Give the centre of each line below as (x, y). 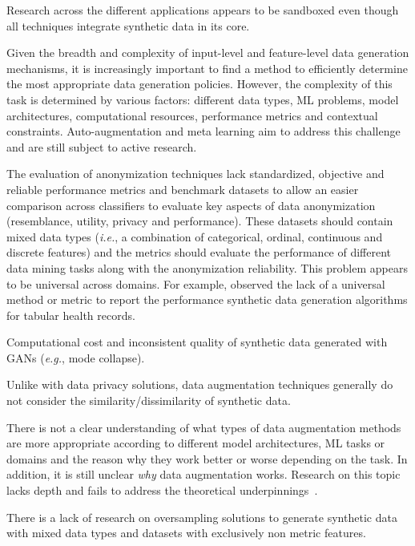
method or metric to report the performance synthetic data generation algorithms (207, 299)
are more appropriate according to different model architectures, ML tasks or (196, 443)
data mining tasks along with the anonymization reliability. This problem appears (207, 267)
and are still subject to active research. (102, 146)
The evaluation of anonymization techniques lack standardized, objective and (195, 174)
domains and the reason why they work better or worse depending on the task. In (207, 458)
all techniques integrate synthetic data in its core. (128, 25)
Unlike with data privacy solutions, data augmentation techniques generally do (200, 384)
